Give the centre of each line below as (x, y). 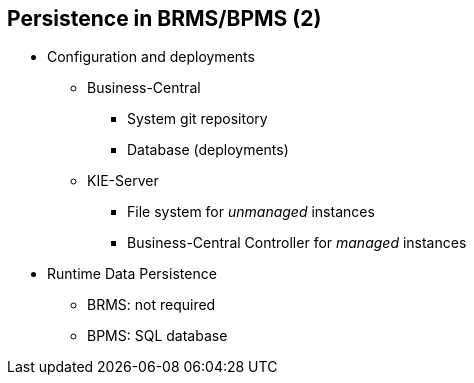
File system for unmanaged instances (251, 212)
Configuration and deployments (151, 57)
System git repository (197, 119)
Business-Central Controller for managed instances (297, 243)
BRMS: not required (151, 305)
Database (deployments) (208, 150)
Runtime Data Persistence (132, 274)
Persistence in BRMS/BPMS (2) (164, 18)
